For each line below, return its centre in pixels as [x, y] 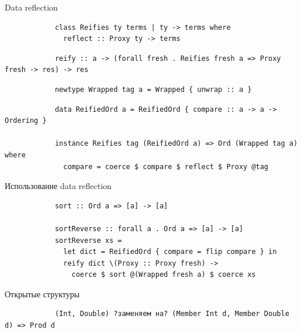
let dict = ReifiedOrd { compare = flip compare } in [170, 252]
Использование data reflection [58, 186]
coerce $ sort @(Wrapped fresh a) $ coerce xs [164, 275]
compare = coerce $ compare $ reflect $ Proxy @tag [166, 166]
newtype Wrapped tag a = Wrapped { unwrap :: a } [153, 89]
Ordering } [26, 121]
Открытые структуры [42, 293]
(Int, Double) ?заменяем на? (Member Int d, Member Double [172, 314]
